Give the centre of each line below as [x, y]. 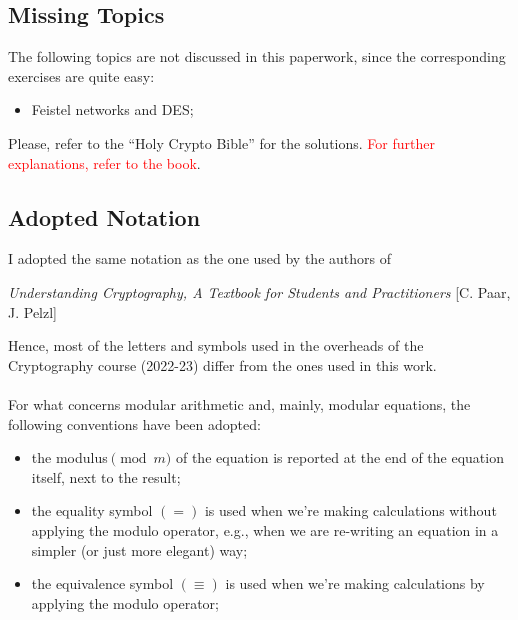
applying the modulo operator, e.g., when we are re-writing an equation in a [265, 529]
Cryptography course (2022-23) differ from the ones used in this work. [222, 364]
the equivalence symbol [102, 583]
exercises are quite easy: [81, 75]
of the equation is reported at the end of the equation [339, 457]
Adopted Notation [104, 216]
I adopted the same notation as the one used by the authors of [199, 258]
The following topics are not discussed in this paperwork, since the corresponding [257, 56]
